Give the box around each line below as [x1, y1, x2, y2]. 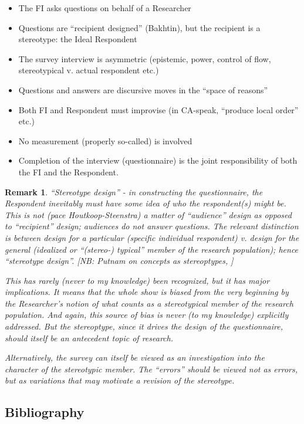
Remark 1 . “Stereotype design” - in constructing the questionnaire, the [5, 185, 263, 198]
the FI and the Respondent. [18, 165, 119, 178]
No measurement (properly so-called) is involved [18, 134, 192, 147]
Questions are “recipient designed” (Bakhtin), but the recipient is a [18, 21, 261, 33]
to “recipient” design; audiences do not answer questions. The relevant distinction [5, 220, 299, 232]
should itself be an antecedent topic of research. [5, 331, 173, 344]
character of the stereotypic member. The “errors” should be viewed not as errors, [5, 362, 298, 375]
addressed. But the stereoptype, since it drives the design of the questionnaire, [5, 320, 283, 333]
